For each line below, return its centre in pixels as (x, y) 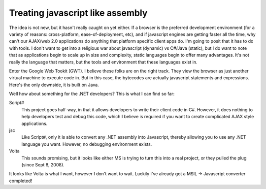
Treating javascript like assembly (78, 13)
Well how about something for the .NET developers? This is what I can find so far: (92, 94)
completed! (20, 181)
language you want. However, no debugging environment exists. (87, 144)
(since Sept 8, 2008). (43, 164)
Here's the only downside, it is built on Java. (54, 85)
